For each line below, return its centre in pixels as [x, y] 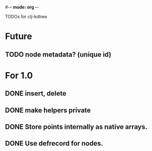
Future [19, 37]
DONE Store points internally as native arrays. [76, 127]
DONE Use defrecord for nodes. [54, 143]
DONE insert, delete [36, 93]
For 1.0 [19, 75]
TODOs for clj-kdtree [26, 16]
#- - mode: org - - [22, 7]
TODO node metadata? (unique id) [58, 54]
